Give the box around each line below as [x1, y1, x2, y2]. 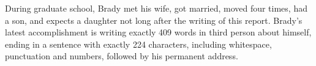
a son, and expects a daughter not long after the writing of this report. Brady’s [5, 13, 303, 26]
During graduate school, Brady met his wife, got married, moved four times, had [5, 2, 307, 14]
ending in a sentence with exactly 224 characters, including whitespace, [5, 37, 272, 50]
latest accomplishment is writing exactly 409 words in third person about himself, [5, 26, 312, 38]
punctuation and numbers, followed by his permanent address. [5, 50, 238, 62]
